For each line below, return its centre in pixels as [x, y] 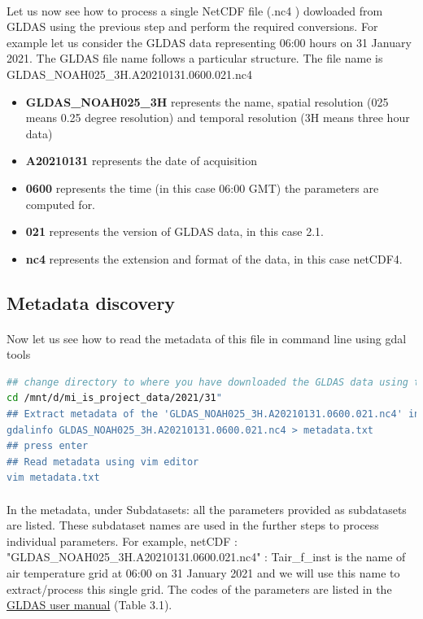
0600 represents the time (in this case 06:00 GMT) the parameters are [202, 187]
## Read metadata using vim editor [103, 462]
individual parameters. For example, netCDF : [122, 541]
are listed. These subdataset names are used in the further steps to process [193, 525]
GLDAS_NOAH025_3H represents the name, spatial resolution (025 [207, 101]
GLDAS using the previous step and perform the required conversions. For [192, 26]
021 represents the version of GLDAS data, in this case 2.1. [174, 231]
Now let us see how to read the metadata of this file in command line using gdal [207, 338]
